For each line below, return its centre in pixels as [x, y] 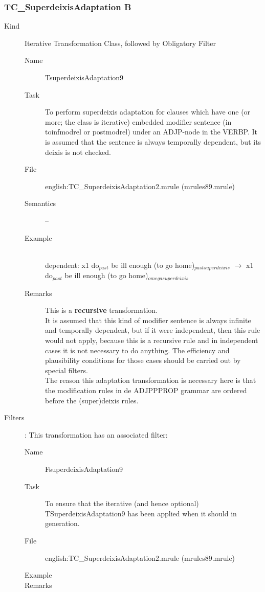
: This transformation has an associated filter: [96, 434]
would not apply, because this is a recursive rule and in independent [152, 340]
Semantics [40, 203]
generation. [62, 523]
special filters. [67, 370]
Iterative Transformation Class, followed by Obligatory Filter [120, 43]
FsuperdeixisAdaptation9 [84, 469]
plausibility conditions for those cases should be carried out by [143, 360]
